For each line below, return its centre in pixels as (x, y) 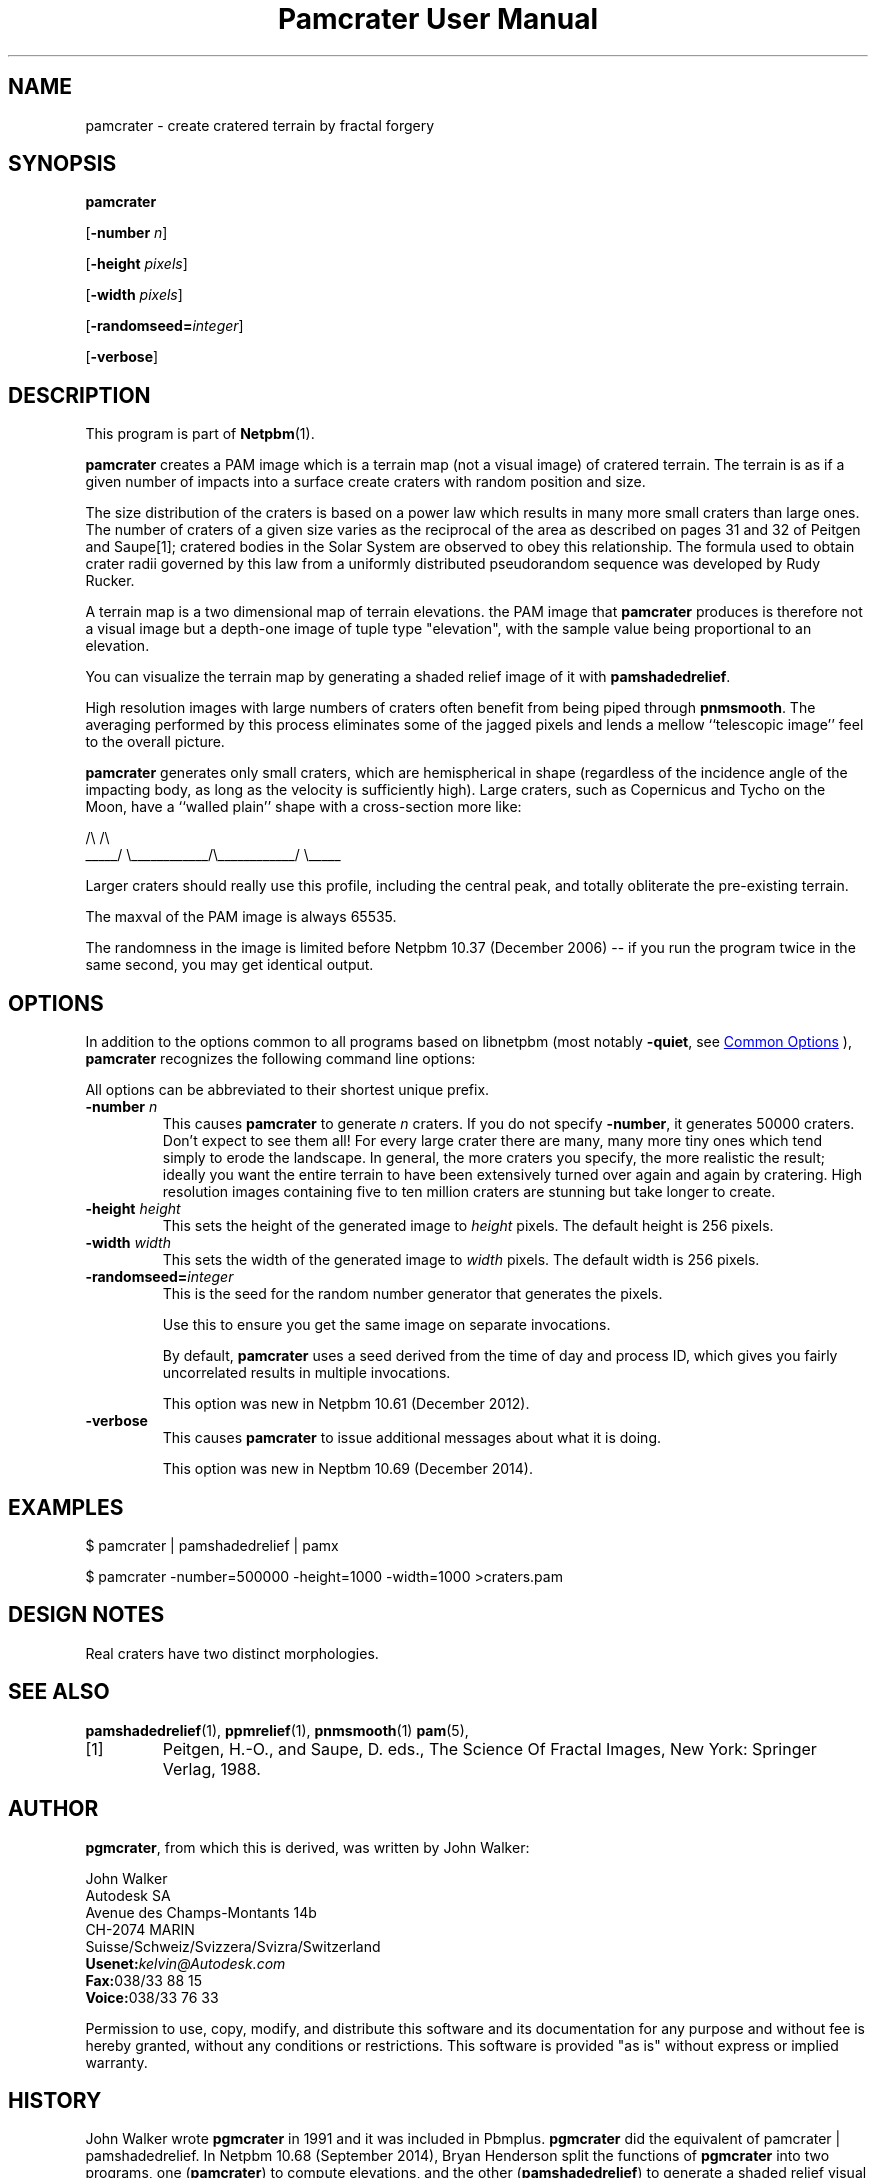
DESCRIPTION (79, 395)
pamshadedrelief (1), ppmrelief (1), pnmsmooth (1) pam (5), (277, 1730)
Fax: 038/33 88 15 (143, 1980)
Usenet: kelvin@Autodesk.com (185, 1963)
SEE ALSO (59, 1692)
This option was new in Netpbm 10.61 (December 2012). (346, 1404)
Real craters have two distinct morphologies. (232, 1653)
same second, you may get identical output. (229, 965)
